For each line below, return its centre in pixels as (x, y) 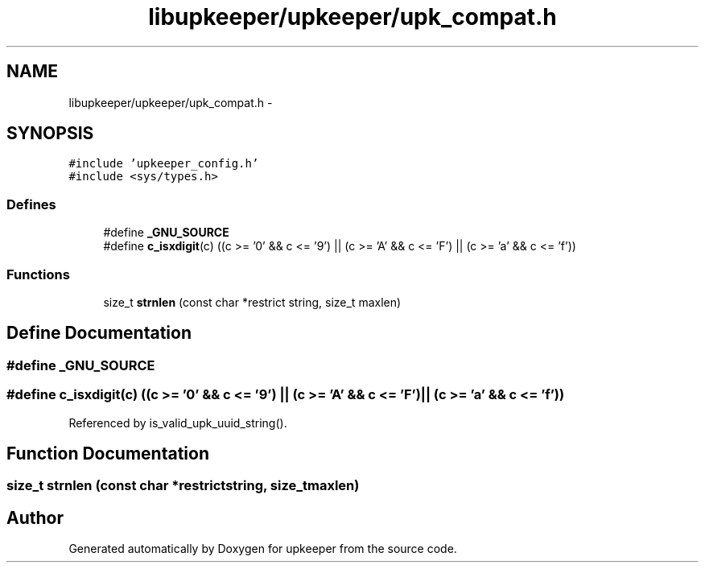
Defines (31, 204)
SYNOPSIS (50, 134)
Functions (38, 274)
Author (35, 517)
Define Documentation (99, 333)
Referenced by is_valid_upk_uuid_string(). (178, 423)
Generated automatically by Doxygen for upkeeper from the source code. (263, 549)
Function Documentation (108, 453)
